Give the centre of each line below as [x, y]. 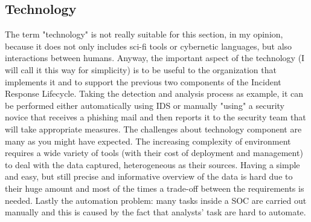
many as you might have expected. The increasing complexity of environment [148, 141]
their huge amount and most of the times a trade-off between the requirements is [155, 188]
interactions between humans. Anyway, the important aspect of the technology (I [155, 58]
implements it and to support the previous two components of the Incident [143, 81]
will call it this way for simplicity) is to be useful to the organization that [141, 69]
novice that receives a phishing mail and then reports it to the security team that [155, 117]
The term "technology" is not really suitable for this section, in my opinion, [144, 34]
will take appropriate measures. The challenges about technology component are [153, 129]
